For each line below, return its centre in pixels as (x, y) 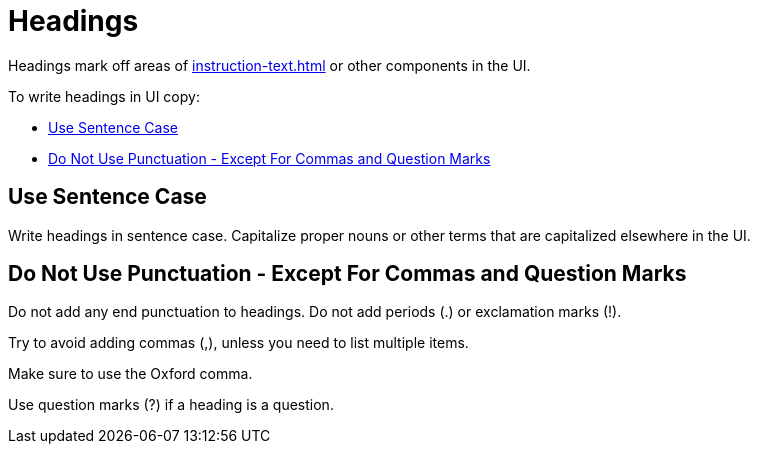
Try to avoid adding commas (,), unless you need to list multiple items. (238, 343)
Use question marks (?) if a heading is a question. (171, 405)
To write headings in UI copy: (104, 96)
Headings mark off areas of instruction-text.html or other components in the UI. (269, 65)
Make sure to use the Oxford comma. (130, 374)
